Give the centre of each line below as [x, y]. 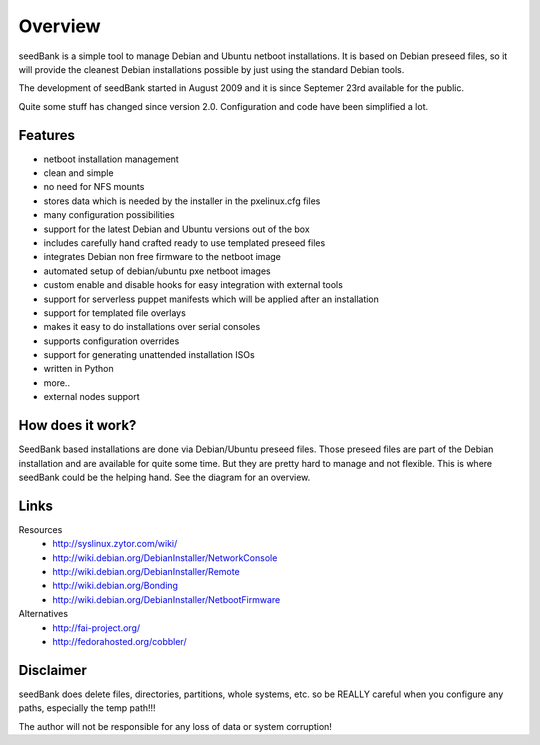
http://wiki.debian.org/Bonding [115, 586]
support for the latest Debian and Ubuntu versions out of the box [176, 229]
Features [46, 135]
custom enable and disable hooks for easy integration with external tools [193, 285]
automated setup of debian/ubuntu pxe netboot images [157, 271]
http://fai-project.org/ [96, 627]
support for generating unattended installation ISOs [149, 355]
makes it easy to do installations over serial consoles [152, 327]
